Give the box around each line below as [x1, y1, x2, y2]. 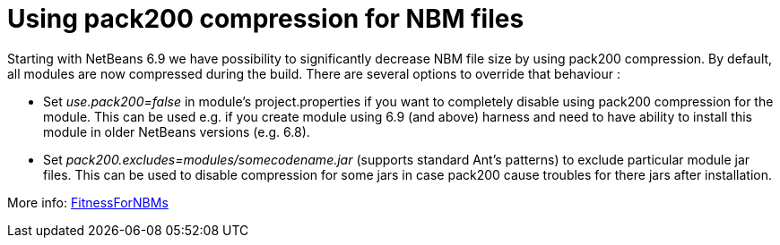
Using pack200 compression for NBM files [7, 4, 524, 34]
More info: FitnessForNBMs [7, 194, 169, 210]
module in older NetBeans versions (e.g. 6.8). [43, 123, 310, 139]
